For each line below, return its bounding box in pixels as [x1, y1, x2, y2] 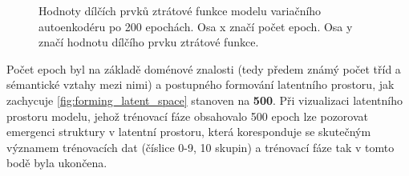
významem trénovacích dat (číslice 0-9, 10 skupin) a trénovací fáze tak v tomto [6, 138, 395, 155]
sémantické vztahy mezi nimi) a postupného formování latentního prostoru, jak [6, 76, 395, 93]
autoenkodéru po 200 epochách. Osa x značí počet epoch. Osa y [38, 18, 353, 34]
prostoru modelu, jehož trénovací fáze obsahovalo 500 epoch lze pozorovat [6, 107, 369, 124]
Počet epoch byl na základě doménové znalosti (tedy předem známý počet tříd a [6, 60, 401, 77]
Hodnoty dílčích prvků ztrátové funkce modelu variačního [38, 2, 322, 18]
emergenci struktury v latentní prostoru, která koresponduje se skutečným [6, 123, 371, 140]
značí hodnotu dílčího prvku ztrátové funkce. [38, 34, 259, 50]
